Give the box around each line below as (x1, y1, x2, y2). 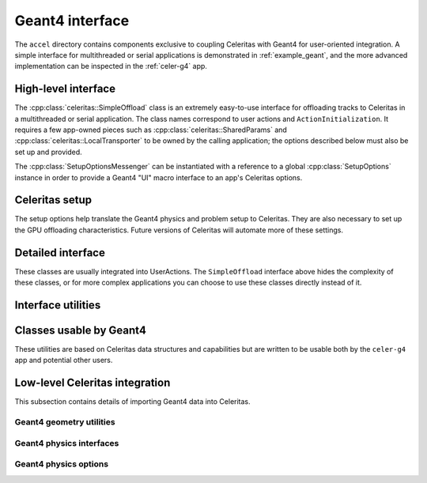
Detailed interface (14, 246, 106, 259)
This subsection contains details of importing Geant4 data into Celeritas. (14, 397, 251, 406)
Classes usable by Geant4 (14, 324, 146, 337)
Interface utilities (14, 298, 101, 311)
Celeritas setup (14, 194, 93, 207)
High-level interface (14, 82, 116, 96)
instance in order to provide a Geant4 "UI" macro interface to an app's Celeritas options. (14, 172, 303, 182)
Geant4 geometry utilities (14, 417, 115, 428)
